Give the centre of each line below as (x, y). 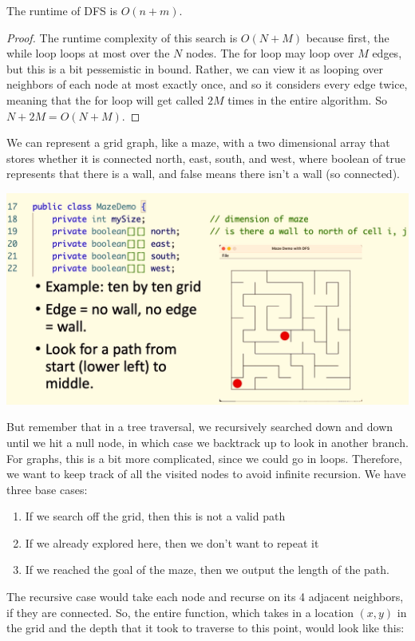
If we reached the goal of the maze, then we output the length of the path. (207, 570)
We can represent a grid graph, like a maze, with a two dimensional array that (198, 142)
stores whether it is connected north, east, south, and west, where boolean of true (206, 158)
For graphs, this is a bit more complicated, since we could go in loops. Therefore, (204, 458)
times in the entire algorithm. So (307, 99)
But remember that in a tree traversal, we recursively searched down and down (200, 427)
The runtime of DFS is (62, 10)
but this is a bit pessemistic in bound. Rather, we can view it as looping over (195, 68)
